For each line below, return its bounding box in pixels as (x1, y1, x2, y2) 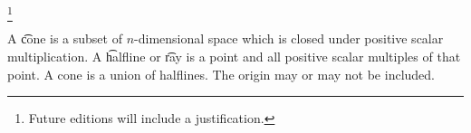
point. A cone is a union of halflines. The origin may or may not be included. (7, 64, 435, 83)
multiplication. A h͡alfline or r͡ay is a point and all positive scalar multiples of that (7, 46, 461, 65)
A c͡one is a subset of (7, 29, 122, 48)
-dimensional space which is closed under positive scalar (134, 29, 444, 48)
